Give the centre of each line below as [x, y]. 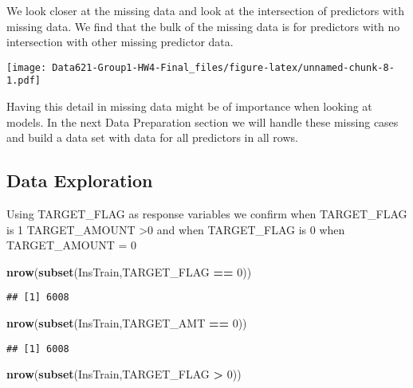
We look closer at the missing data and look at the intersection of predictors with [206, 10]
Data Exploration [80, 180]
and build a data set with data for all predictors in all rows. [152, 137]
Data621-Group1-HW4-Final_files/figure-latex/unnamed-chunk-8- [223, 67]
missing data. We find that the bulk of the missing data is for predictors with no [203, 26]
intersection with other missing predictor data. [120, 42]
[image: [27, 67]
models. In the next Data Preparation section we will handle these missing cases [203, 121]
